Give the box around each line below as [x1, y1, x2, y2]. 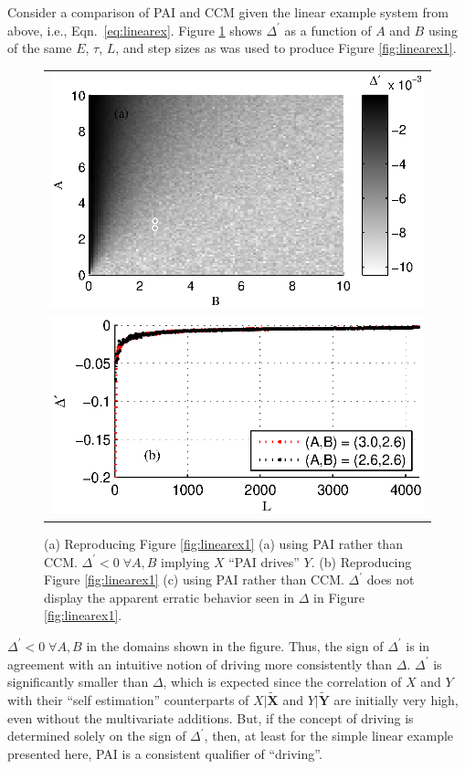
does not [366, 570, 415, 589]
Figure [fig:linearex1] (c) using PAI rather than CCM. [44, 570, 344, 589]
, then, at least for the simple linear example [204, 726, 454, 745]
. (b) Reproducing [311, 552, 412, 571]
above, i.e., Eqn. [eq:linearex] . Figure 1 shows [7, 20, 262, 39]
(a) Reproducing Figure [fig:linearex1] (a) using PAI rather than [44, 533, 403, 553]
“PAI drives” [228, 552, 300, 571]
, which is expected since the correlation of [163, 672, 402, 691]
